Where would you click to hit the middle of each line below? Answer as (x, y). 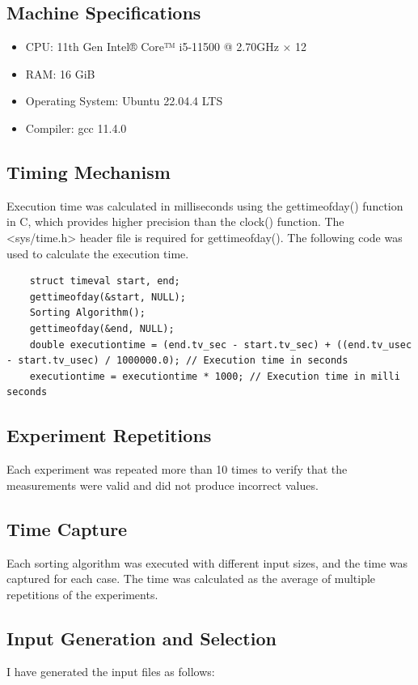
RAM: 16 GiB (60, 73)
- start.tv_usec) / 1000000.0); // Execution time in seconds (177, 361)
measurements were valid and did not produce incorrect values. (163, 485)
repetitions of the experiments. (82, 594)
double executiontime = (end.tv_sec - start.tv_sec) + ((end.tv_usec (221, 345)
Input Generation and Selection (141, 638)
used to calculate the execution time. (98, 253)
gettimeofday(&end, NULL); (102, 328)
